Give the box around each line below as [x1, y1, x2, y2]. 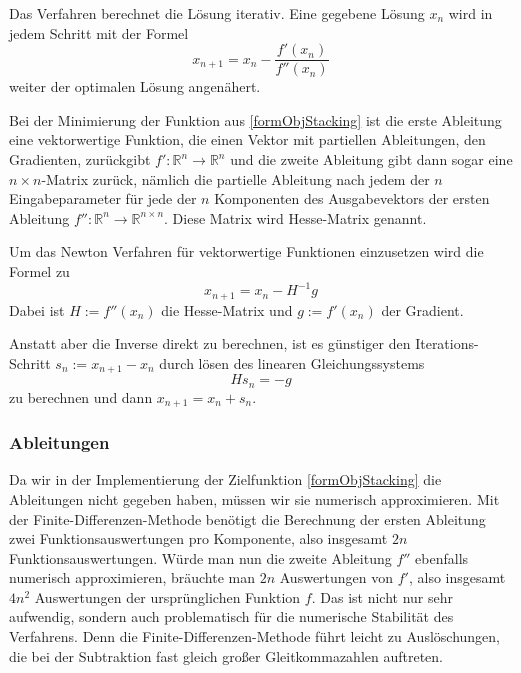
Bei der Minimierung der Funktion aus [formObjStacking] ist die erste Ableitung [9, 109, 502, 130]
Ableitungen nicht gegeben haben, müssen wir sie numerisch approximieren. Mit [9, 488, 500, 509]
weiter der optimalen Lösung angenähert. [9, 76, 261, 97]
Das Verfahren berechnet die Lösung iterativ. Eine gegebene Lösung [9, 3, 425, 23]
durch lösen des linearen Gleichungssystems [159, 352, 425, 373]
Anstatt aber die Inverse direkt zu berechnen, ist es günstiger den [9, 333, 411, 354]
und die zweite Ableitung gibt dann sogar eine [230, 149, 513, 170]
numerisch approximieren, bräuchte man [9, 567, 256, 588]
